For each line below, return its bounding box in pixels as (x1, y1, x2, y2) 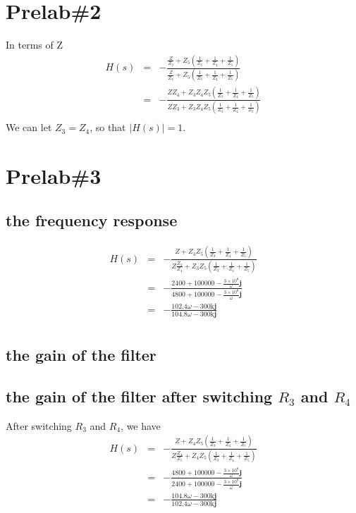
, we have (121, 418, 161, 433)
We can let (6, 120, 52, 135)
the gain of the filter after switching (6, 385, 273, 407)
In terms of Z (6, 37, 63, 52)
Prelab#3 (6, 161, 102, 190)
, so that (90, 120, 126, 135)
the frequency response (6, 209, 178, 231)
